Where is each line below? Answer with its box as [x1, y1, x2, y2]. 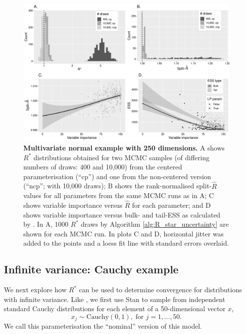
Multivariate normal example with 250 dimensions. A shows [23, 142, 225, 152]
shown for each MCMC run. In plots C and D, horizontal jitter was [23, 228, 224, 238]
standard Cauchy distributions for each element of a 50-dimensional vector [4, 303, 226, 314]
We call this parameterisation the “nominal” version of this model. [4, 321, 202, 331]
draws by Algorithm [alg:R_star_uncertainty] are [81, 219, 229, 229]
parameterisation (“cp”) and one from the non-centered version [23, 171, 211, 181]
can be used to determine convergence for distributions [79, 284, 242, 295]
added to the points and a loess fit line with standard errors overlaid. [23, 238, 229, 248]
